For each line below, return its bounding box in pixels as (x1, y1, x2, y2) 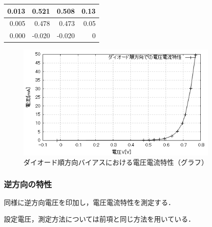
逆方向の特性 (4, 178, 52, 190)
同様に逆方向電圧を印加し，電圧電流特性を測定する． (4, 197, 175, 207)
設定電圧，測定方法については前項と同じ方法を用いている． (4, 213, 195, 224)
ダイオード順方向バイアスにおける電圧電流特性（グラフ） (23, 157, 208, 167)
